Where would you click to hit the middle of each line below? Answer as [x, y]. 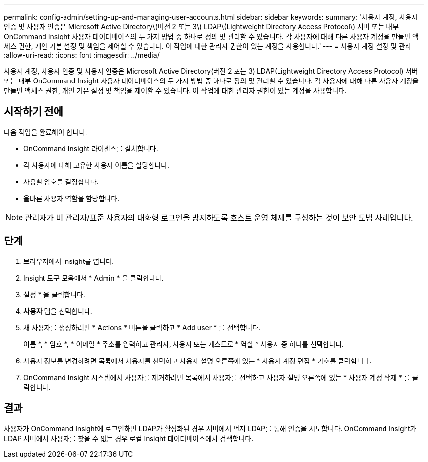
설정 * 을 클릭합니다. [54, 294]
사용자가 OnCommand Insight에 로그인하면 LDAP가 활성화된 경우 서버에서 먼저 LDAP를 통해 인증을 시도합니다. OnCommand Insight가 [210, 428]
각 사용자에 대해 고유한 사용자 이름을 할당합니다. [96, 165]
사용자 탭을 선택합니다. [58, 311]
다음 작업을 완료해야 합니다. [46, 132]
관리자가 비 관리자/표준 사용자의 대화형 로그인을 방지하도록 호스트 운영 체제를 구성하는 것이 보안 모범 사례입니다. [219, 217]
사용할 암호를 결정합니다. [61, 181]
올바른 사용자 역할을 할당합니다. [72, 198]
